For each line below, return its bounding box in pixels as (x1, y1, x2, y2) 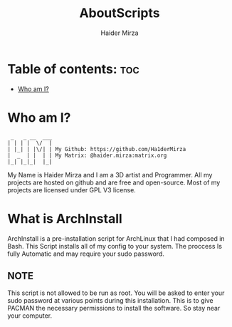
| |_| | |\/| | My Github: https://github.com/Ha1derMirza (7, 145, 186, 152)
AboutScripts (79, 5, 160, 21)
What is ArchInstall (7, 210, 122, 227)
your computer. (7, 311, 53, 320)
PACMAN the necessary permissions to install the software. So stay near (7, 304, 221, 313)
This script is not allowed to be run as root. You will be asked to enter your (7, 289, 225, 297)
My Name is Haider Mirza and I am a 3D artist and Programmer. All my (7, 170, 213, 179)
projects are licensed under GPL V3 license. (7, 185, 137, 194)
